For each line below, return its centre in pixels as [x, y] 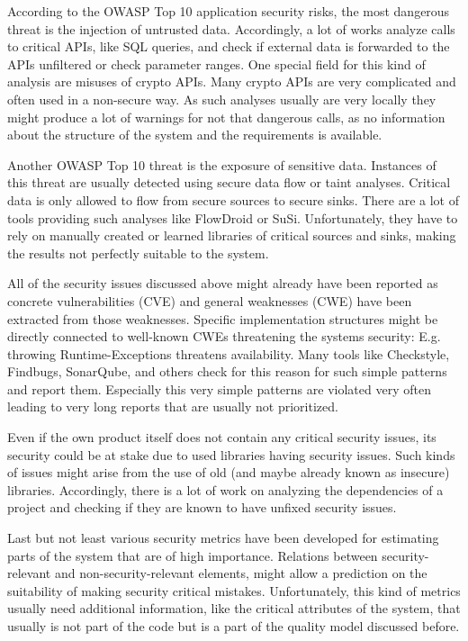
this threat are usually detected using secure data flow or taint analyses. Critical [229, 182]
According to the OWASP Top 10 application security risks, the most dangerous [229, 11]
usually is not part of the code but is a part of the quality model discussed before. [234, 626]
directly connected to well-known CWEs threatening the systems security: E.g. [224, 336]
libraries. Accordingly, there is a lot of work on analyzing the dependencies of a [225, 489]
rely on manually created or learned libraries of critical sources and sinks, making [232, 235]
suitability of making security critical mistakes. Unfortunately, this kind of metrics [234, 590]
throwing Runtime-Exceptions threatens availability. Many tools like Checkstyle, [229, 353]
